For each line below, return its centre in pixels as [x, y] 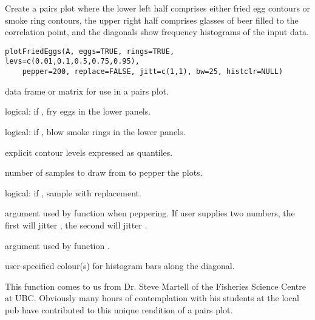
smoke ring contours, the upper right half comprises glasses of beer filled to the [152, 20]
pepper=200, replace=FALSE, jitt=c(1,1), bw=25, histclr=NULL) [153, 72]
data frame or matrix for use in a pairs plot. [87, 91]
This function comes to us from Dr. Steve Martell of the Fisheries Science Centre [155, 286]
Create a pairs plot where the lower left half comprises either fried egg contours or [158, 8]
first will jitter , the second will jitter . [76, 225]
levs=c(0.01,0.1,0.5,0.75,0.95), [72, 62]
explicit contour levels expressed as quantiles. [89, 152]
